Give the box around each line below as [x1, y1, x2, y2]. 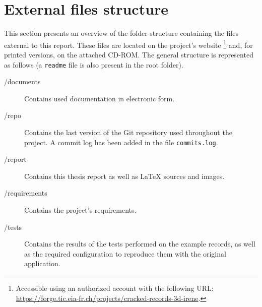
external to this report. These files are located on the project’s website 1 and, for [4, 38, 253, 50]
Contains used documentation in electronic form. [24, 93, 175, 103]
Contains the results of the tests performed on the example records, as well [24, 238, 255, 249]
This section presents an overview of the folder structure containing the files [4, 28, 238, 38]
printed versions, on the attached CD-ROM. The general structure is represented [4, 49, 253, 59]
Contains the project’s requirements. [24, 205, 137, 215]
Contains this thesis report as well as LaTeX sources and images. [24, 170, 225, 181]
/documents [4, 76, 41, 87]
